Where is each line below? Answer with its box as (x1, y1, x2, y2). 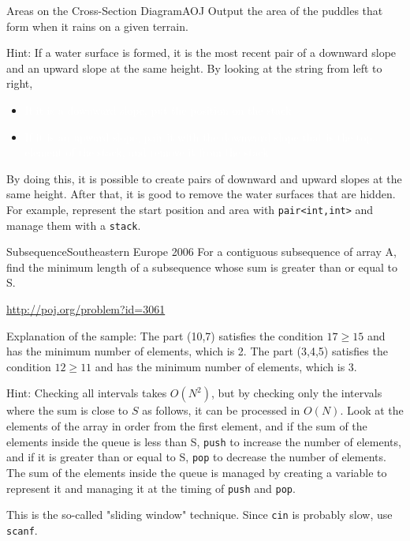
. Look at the (340, 402, 404, 419)
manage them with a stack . (6, 216, 141, 233)
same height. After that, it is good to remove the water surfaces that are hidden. (6, 186, 396, 202)
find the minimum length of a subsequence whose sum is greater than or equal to (6, 258, 397, 275)
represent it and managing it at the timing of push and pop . (6, 479, 296, 496)
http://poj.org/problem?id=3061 (6, 301, 166, 317)
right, (6, 75, 33, 92)
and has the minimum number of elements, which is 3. (95, 358, 357, 374)
